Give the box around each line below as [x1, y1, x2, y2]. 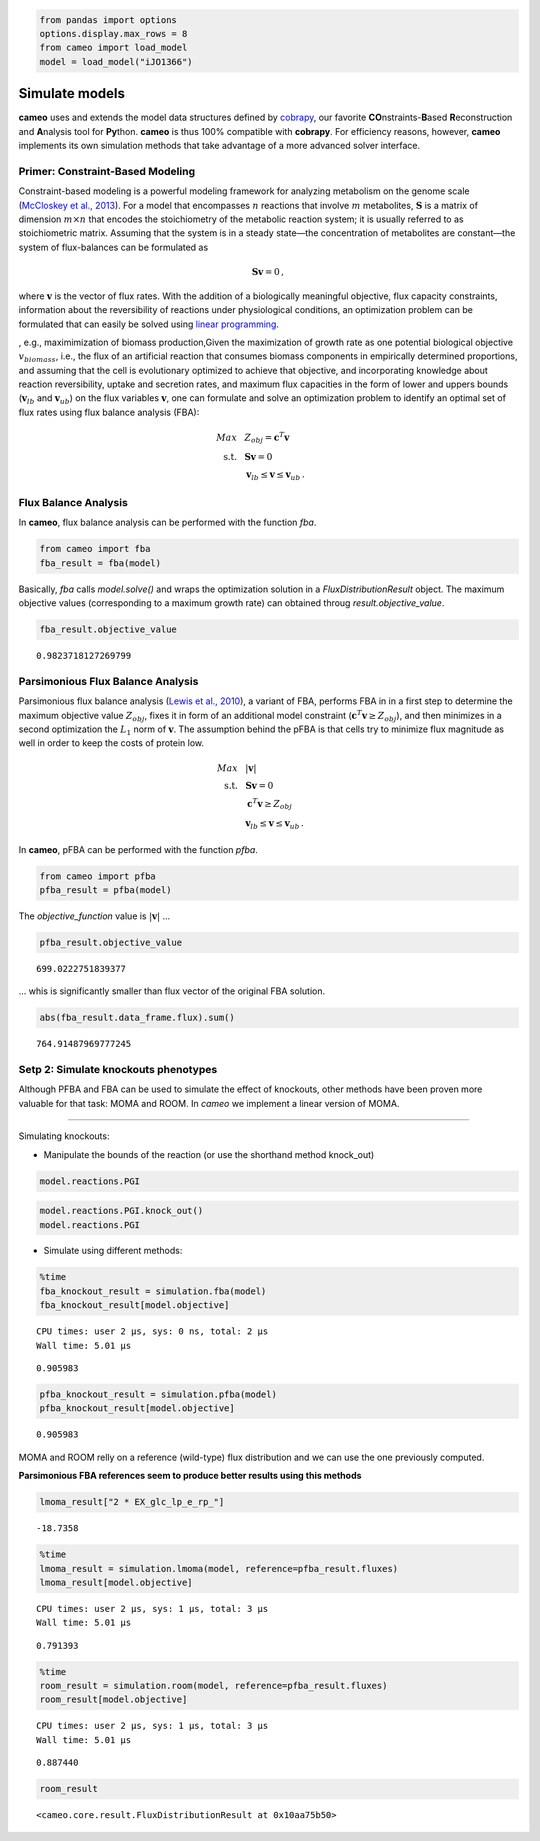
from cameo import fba [39, 543, 151, 555]
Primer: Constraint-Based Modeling [18, 164, 195, 178]
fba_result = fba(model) [39, 557, 162, 569]
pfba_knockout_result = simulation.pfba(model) [39, 1389, 277, 1400]
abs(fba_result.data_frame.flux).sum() [39, 1012, 235, 1024]
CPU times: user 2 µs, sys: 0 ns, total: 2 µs [36, 1326, 269, 1337]
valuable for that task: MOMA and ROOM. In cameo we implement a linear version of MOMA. [18, 1097, 400, 1109]
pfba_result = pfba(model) [39, 884, 172, 895]
